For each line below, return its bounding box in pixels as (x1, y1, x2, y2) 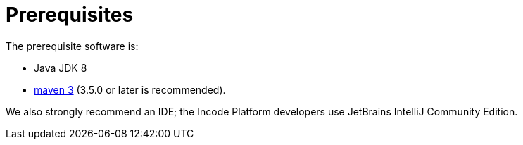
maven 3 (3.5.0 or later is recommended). (34, 83, 226, 96)
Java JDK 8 (34, 61, 87, 74)
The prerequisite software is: (6, 39, 139, 52)
